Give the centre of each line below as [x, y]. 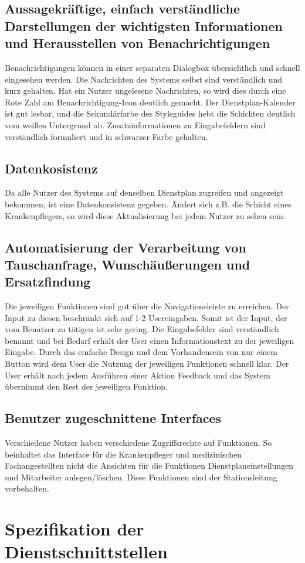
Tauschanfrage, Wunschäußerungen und [128, 264]
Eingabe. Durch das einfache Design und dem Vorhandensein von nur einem [141, 352]
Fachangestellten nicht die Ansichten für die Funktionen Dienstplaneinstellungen [149, 465]
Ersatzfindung [48, 281]
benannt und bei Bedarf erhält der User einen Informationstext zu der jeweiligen [150, 340]
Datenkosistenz [51, 168]
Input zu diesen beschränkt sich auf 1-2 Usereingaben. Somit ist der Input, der [146, 317]
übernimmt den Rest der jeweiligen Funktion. [86, 386]
